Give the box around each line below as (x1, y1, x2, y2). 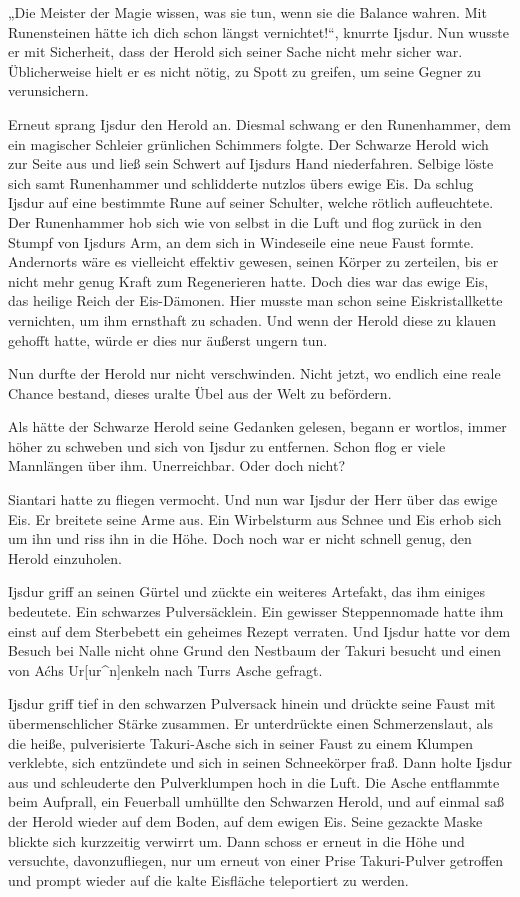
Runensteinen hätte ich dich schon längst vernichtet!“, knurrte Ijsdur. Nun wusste (8, 21, 509, 42)
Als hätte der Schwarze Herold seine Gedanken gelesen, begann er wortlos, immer (8, 416, 507, 437)
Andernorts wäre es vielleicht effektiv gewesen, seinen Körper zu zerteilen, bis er (8, 251, 499, 272)
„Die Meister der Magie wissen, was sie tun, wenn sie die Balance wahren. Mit (8, 2, 487, 22)
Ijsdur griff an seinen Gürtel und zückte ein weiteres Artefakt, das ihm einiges (8, 581, 486, 602)
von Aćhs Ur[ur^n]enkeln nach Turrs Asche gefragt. (8, 659, 323, 680)
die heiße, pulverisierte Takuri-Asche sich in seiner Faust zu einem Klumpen (8, 732, 474, 753)
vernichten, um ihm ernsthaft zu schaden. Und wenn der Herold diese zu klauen (8, 309, 497, 330)
